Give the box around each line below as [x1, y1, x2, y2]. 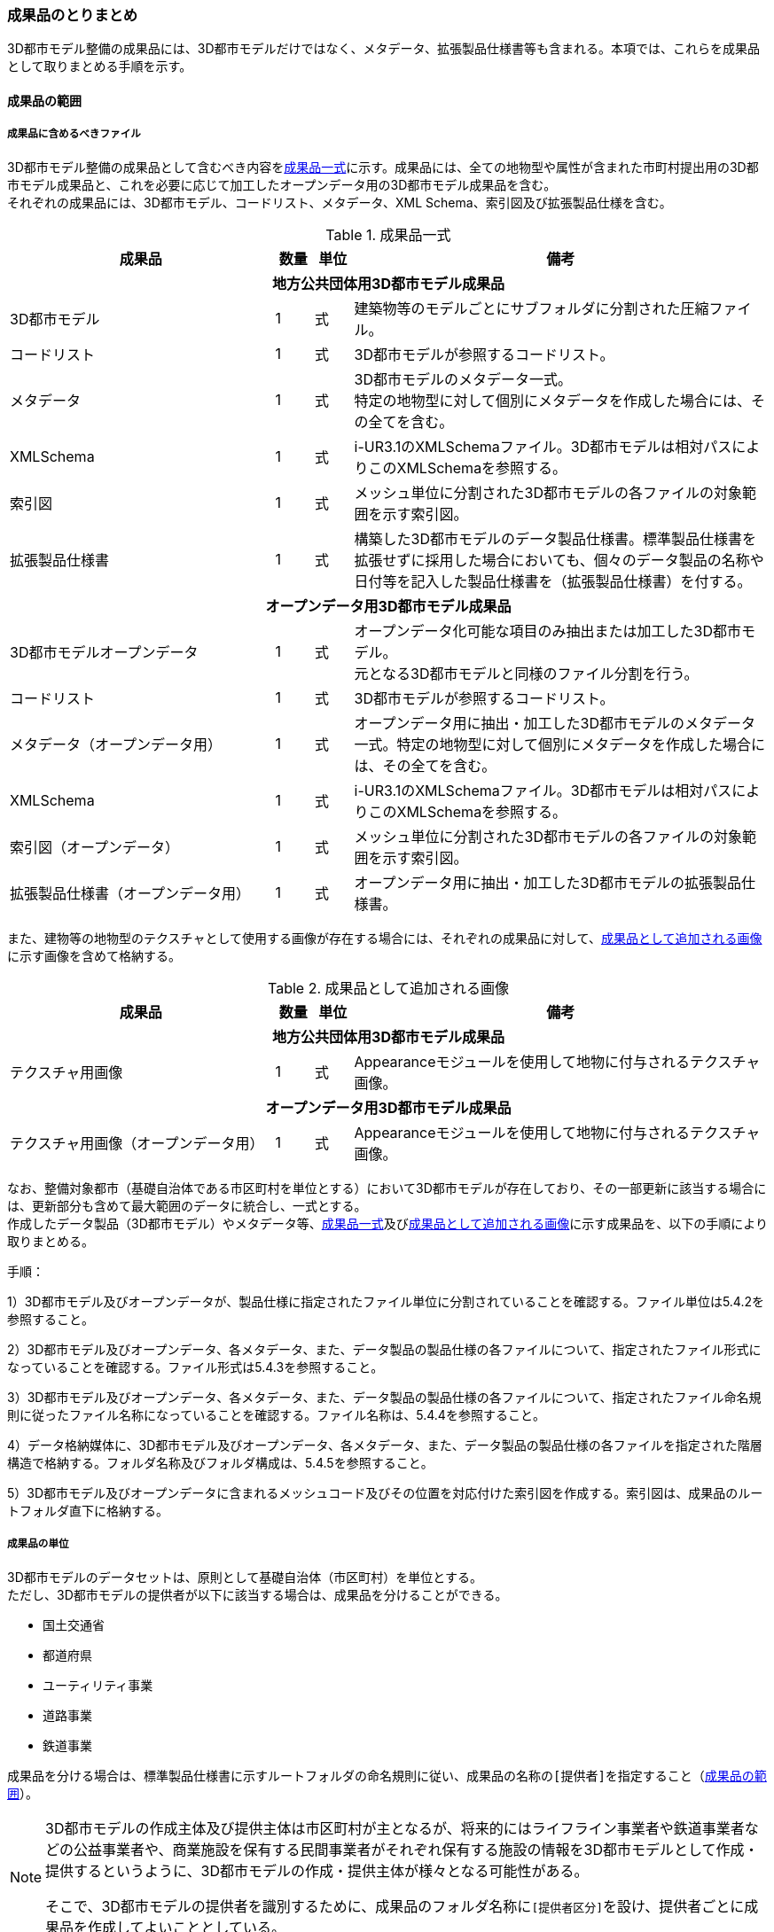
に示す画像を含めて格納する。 [7, 947, 181, 963]
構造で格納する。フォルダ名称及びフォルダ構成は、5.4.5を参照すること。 [7, 1454, 434, 1470]
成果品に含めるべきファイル [7, 128, 141, 141]
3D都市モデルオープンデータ [10, 643, 199, 661]
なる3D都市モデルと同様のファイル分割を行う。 [382, 664, 699, 682]
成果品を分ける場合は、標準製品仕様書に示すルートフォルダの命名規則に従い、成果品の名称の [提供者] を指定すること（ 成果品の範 [7, 1767, 767, 1783]
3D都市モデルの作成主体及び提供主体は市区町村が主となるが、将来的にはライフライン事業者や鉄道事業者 [45, 1819, 745, 1837]
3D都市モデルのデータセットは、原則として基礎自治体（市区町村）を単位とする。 [7, 1569, 482, 1585]
